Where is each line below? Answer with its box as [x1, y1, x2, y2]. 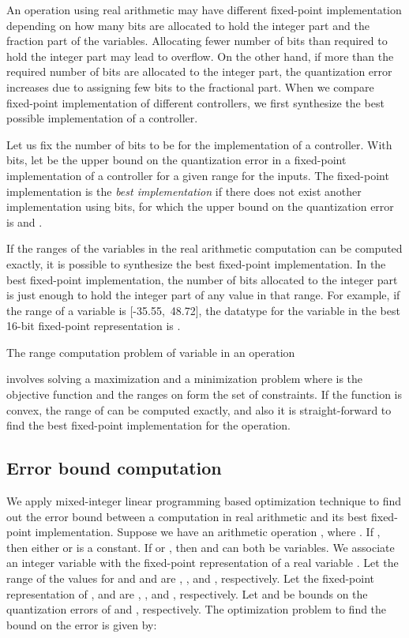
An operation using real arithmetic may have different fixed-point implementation [6, 2, 402, 17]
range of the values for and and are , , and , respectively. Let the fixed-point [6, 570, 375, 587]
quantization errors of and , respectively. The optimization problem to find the [6, 601, 387, 617]
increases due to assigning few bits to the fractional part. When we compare [6, 78, 374, 95]
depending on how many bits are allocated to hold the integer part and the [6, 17, 370, 33]
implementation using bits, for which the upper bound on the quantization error [6, 198, 394, 215]
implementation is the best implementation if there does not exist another [6, 182, 362, 199]
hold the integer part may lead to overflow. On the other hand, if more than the [6, 47, 394, 64]
